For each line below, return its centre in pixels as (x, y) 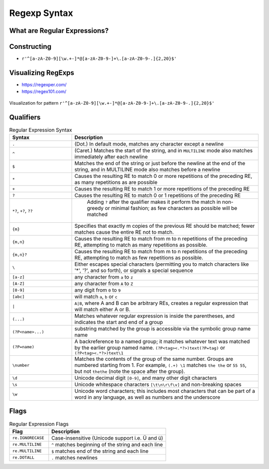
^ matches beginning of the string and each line (107, 445)
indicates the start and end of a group (119, 322)
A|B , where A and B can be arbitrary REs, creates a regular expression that (161, 303)
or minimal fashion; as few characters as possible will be (171, 208)
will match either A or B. (102, 310)
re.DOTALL (23, 458)
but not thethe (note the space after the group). (130, 371)
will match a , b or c (96, 297)
